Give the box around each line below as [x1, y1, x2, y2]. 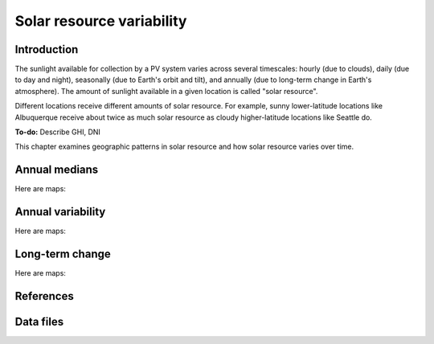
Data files [14, 314, 64, 329]
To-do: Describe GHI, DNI [14, 127, 100, 137]
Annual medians [14, 163, 99, 177]
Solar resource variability [14, 12, 187, 30]
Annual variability [14, 205, 106, 219]
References [14, 289, 74, 303]
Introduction [14, 43, 79, 56]
